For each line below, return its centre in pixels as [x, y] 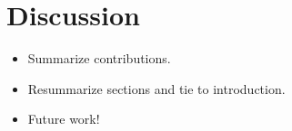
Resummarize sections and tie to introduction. [156, 88]
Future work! [64, 119]
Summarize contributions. [99, 58]
